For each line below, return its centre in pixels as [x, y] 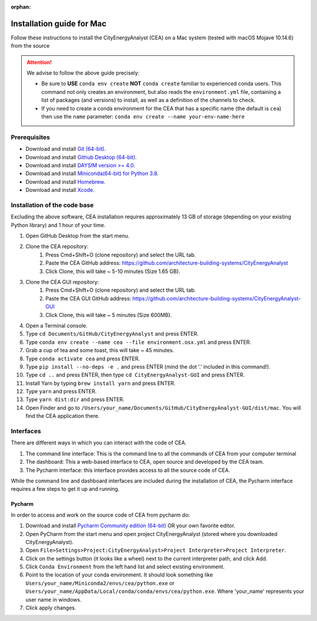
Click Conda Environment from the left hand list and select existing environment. [125, 567]
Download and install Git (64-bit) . [66, 149]
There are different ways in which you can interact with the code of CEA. [99, 443]
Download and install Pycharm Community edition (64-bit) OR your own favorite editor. [131, 526]
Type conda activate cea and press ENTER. [83, 359]
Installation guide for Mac [59, 23]
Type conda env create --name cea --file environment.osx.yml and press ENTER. [139, 342]
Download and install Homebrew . [65, 181]
